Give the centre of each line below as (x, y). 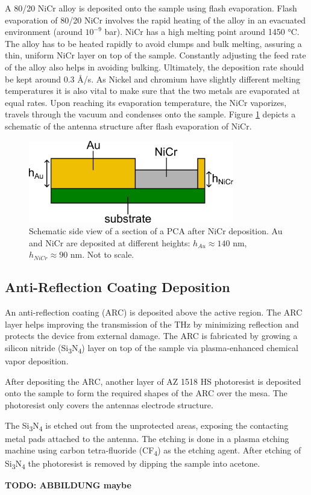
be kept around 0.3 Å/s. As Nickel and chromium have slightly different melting (152, 79)
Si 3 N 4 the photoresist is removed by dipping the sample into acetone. (133, 464)
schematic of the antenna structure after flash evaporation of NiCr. (128, 126)
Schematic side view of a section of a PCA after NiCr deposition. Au (156, 231)
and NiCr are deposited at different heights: (110, 242)
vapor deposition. (37, 361)
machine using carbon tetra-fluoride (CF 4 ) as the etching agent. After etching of (153, 451)
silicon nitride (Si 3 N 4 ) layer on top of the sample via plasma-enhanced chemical (152, 348)
